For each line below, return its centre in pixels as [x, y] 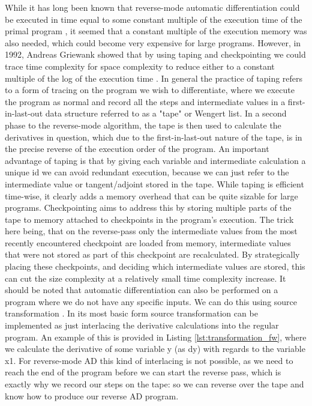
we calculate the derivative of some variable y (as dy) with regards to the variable [155, 349]
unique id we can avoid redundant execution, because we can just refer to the [147, 172]
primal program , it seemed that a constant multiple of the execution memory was [156, 31]
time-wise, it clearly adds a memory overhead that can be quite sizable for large [151, 195]
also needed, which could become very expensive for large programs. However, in [153, 42]
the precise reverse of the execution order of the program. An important [137, 149]
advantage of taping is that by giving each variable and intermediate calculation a [155, 160]
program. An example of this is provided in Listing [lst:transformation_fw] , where [156, 337]
